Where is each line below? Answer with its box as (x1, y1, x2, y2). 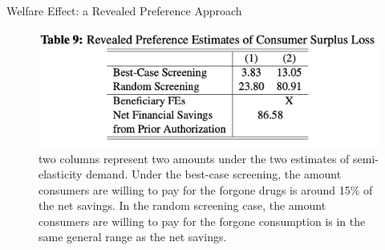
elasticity (38, 166, 83, 182)
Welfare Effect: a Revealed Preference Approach (6, 2, 242, 18)
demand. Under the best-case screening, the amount (86, 166, 342, 182)
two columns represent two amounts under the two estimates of (38, 150, 350, 166)
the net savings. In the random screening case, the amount (38, 197, 326, 214)
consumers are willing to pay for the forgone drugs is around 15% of (38, 181, 373, 198)
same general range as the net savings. (38, 228, 227, 245)
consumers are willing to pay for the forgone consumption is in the (38, 212, 366, 229)
